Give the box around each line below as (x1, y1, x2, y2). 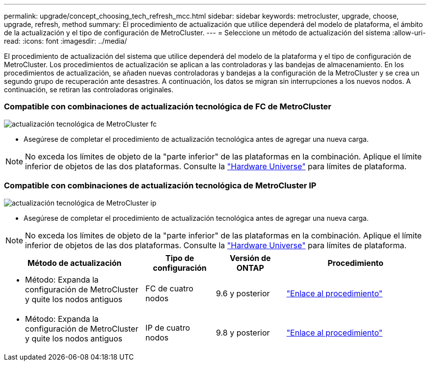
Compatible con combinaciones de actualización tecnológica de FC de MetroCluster (4, 102, 331, 112)
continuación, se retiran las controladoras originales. (4, 85, 174, 94)
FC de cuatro (145, 283, 193, 293)
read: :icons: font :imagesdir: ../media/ (4, 37, 127, 45)
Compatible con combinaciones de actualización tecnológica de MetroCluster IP (4, 181, 317, 191)
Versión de (230, 253, 271, 263)
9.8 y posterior (215, 327, 270, 338)
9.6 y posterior (215, 288, 270, 298)
